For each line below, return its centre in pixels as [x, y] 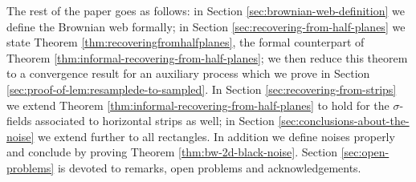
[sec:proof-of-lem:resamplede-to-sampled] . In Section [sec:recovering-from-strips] [202, 89]
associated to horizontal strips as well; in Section [155, 121]
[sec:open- [365, 152]
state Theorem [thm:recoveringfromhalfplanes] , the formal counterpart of [186, 42]
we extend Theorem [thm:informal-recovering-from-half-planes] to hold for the [198, 105]
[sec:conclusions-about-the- [344, 121]
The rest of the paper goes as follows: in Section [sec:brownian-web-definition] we [206, 10]
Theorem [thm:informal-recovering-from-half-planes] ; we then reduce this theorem [207, 57]
